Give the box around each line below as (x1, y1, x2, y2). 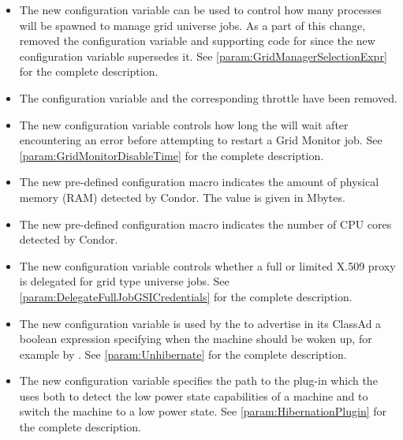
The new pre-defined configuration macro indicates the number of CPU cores (19, 215, 392, 232)
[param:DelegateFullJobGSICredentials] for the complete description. (19, 288, 353, 304)
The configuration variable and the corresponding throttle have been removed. (19, 89, 397, 106)
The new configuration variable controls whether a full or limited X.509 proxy (19, 257, 396, 274)
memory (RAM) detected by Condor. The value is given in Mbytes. (19, 188, 345, 205)
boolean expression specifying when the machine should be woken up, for (19, 330, 372, 347)
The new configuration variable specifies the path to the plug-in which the (19, 372, 378, 389)
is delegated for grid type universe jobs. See (19, 273, 229, 289)
